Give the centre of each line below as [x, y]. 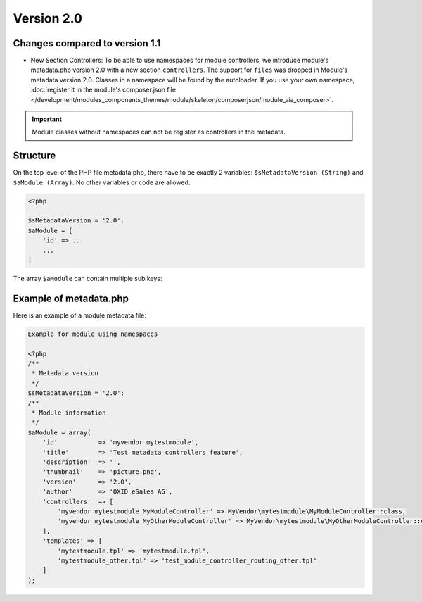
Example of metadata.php [71, 298]
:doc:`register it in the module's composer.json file [103, 90]
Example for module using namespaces [93, 334]
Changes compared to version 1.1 [87, 43]
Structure [34, 156]
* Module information [69, 413]
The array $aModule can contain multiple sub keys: [88, 279]
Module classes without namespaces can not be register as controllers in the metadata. [159, 132]
